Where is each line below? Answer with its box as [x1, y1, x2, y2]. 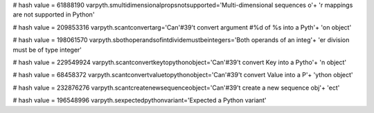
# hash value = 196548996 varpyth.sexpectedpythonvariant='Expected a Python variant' [12, 96, 267, 105]
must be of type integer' [12, 45, 82, 54]
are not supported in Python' [12, 10, 95, 19]
